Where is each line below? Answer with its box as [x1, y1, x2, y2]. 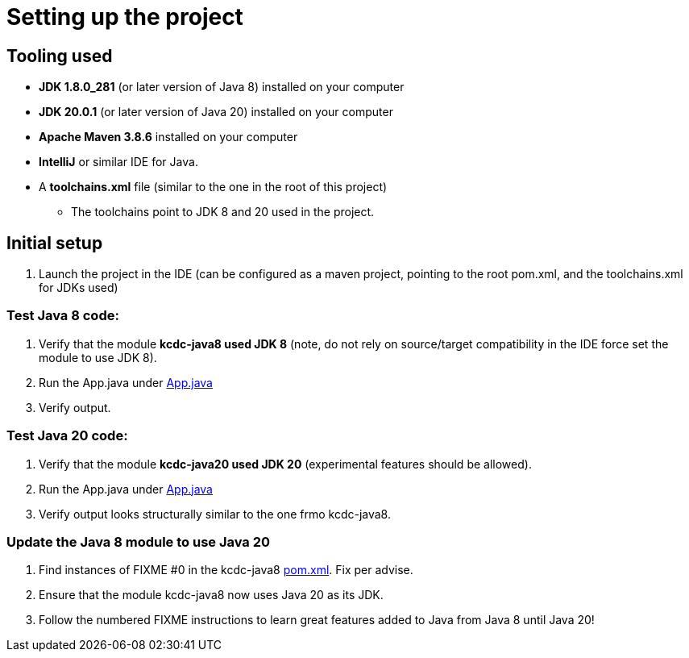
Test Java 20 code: [6, 427, 128, 444]
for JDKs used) [39, 281, 118, 295]
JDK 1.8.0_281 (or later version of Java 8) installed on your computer [39, 80, 405, 94]
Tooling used [6, 45, 113, 66]
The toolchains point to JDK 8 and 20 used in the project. [71, 205, 375, 219]
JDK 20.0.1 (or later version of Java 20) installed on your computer [39, 105, 393, 119]
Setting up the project [6, 3, 243, 31]
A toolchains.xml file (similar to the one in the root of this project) [39, 180, 388, 194]
